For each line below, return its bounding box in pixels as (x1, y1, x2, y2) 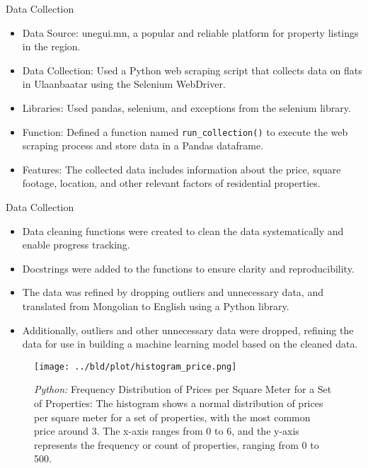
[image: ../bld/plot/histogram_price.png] (34, 361, 237, 372)
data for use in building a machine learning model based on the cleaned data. (22, 336, 358, 351)
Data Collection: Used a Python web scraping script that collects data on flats (22, 62, 362, 77)
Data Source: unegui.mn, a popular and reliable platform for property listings (22, 25, 359, 40)
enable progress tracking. (22, 237, 130, 252)
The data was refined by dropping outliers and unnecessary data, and (22, 285, 323, 299)
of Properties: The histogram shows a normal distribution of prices (34, 396, 323, 410)
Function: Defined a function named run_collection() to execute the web (22, 124, 348, 139)
